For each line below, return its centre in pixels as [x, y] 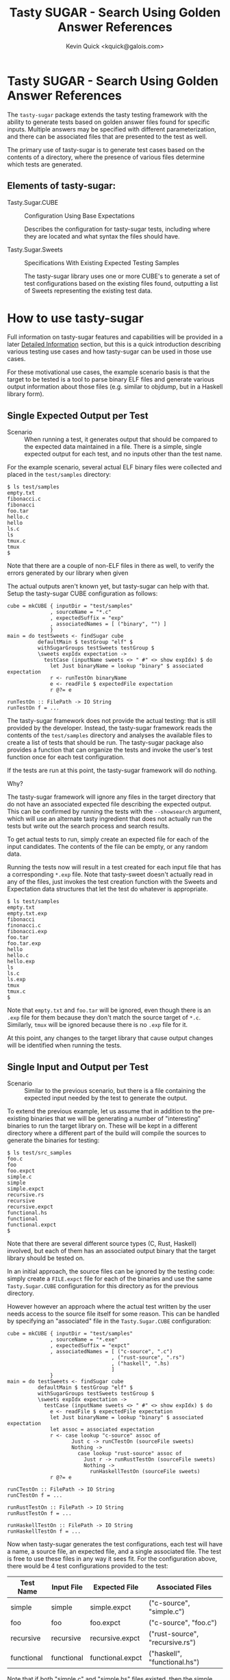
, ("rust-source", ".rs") [148, 1358]
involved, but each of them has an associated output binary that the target [112, 1251]
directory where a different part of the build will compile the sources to [107, 1133]
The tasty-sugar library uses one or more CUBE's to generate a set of [122, 276]
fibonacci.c [24, 499]
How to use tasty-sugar [75, 318]
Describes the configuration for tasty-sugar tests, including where [117, 229]
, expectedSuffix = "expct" [90, 1346]
